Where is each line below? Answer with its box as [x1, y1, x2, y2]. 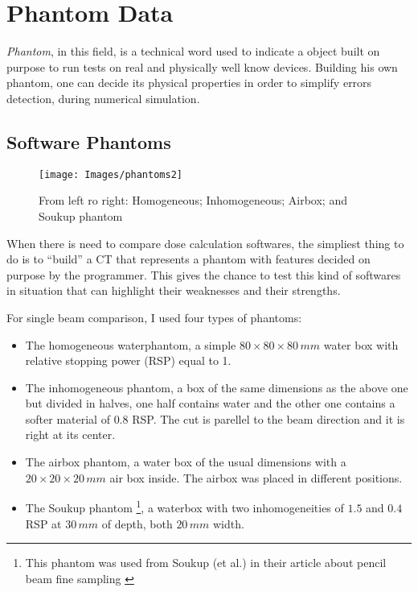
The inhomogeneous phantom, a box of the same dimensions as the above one [25, 379, 408, 395]
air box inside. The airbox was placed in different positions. [109, 469, 403, 486]
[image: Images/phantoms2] [39, 168, 182, 180]
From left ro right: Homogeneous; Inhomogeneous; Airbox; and [39, 192, 347, 209]
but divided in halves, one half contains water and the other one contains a [25, 395, 395, 412]
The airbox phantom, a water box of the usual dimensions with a [25, 453, 346, 470]
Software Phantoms [6, 129, 171, 154]
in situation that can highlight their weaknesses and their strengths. [6, 282, 341, 299]
